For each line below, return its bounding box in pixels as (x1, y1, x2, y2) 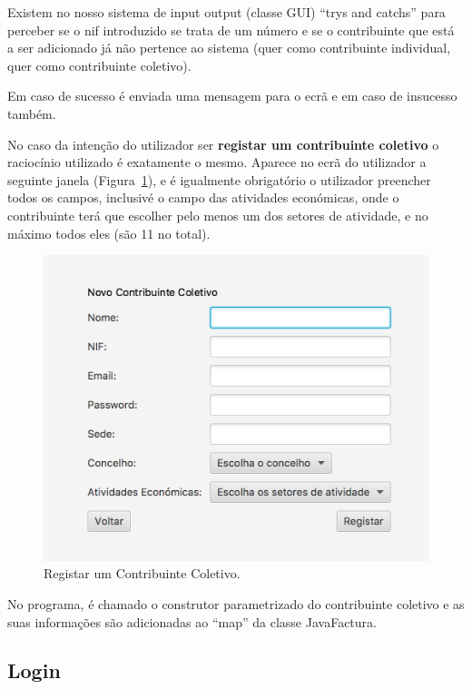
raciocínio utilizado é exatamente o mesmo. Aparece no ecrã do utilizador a (7, 153, 427, 172)
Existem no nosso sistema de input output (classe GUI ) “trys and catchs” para (7, 3, 446, 21)
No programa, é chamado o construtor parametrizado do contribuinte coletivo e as (7, 594, 465, 613)
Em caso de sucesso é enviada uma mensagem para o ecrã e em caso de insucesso (7, 86, 457, 105)
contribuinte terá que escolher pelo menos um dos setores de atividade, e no (7, 205, 428, 224)
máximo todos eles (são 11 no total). (7, 223, 211, 242)
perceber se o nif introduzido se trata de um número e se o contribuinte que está (7, 20, 455, 39)
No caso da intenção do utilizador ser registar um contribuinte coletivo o (7, 134, 439, 153)
